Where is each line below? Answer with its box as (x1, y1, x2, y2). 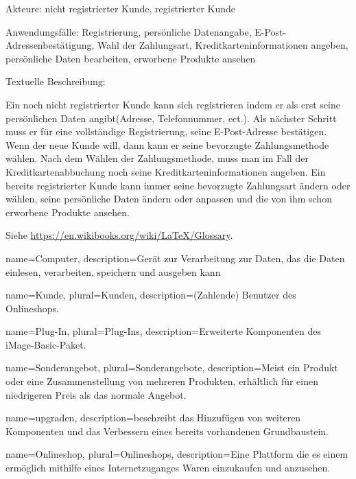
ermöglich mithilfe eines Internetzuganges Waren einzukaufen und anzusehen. (5, 460, 331, 475)
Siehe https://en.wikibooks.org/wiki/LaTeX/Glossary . (5, 228, 233, 242)
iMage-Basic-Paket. (5, 337, 86, 351)
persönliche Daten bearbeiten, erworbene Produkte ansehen (5, 51, 256, 65)
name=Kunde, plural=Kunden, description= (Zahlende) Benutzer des (5, 288, 296, 302)
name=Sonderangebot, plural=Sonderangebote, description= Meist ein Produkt (5, 360, 338, 375)
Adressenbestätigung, (5, 38, 95, 52)
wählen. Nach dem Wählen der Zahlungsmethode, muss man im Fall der (5, 151, 309, 165)
